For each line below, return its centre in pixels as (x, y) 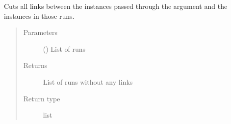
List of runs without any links (88, 81)
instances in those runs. (39, 15)
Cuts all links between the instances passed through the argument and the (116, 6)
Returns (35, 65)
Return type (42, 98)
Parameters (40, 32)
